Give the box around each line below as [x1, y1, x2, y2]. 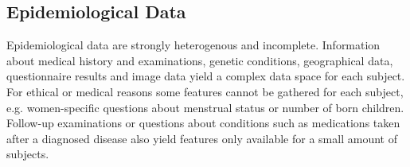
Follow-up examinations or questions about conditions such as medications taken [6, 115, 400, 131]
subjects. [6, 146, 49, 162]
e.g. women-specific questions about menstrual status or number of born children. [6, 99, 404, 115]
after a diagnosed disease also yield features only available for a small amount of [6, 130, 397, 146]
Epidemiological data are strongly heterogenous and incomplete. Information [6, 37, 381, 53]
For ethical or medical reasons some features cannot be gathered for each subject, [6, 83, 404, 99]
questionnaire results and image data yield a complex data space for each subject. [6, 68, 405, 84]
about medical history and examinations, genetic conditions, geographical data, [6, 52, 393, 68]
